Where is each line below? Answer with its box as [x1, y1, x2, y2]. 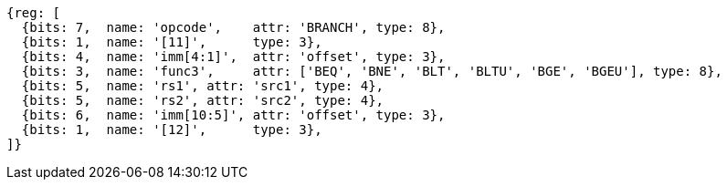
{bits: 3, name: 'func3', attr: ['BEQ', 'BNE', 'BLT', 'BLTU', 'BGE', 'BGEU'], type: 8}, [21, 64, 722, 78]
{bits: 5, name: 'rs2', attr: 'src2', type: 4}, [21, 93, 385, 108]
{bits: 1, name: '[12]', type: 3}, [21, 122, 322, 137]
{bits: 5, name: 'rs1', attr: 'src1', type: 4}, [21, 78, 385, 93]
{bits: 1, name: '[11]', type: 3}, [21, 35, 322, 49]
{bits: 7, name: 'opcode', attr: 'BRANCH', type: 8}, [21, 20, 446, 35]
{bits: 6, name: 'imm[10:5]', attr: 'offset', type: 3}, [21, 108, 446, 122]
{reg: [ [6, 5, 61, 20]
